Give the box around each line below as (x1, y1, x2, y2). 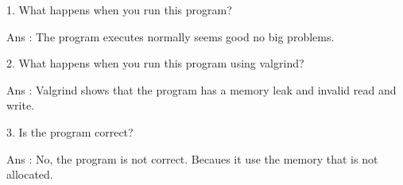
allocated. (6, 166, 53, 183)
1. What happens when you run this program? (6, 2, 232, 17)
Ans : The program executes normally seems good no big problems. (6, 28, 335, 44)
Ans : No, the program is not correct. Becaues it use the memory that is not (6, 150, 378, 167)
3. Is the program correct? (6, 123, 134, 140)
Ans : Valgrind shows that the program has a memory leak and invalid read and (6, 81, 397, 98)
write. (6, 97, 35, 114)
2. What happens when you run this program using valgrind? (6, 55, 304, 71)
